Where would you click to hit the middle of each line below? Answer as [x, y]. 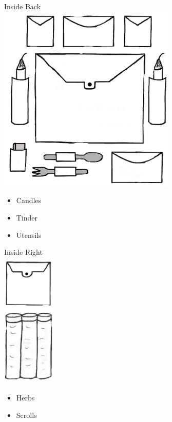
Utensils [29, 235]
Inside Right [23, 252]
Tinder [27, 217]
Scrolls [26, 415]
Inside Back [23, 6]
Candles [29, 200]
